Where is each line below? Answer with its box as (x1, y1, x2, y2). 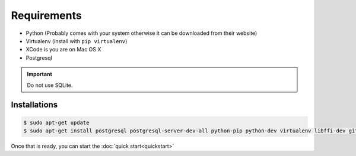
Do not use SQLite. (27, 82, 74, 89)
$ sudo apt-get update (23, 119, 90, 126)
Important (27, 71, 53, 78)
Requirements (11, 9, 82, 22)
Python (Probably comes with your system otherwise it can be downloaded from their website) (26, 30, 258, 37)
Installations (11, 100, 58, 110)
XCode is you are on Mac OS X (26, 46, 101, 53)
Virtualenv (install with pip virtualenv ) (26, 37, 128, 44)
